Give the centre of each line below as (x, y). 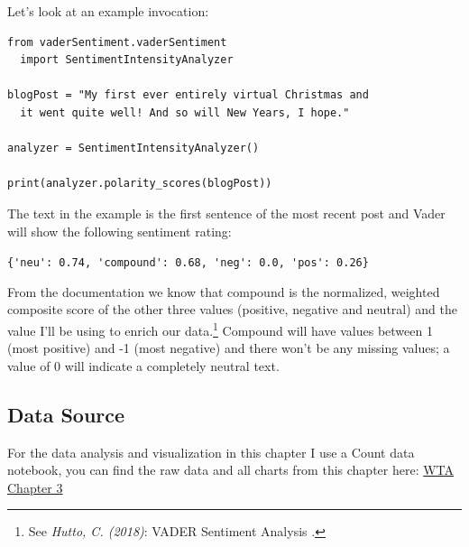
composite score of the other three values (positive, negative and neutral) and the (232, 309)
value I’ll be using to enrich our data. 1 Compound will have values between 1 (220, 329)
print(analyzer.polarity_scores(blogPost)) (140, 184)
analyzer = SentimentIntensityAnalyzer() (133, 148)
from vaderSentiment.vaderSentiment (117, 42)
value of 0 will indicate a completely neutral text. (143, 365)
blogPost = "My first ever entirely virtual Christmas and (188, 95)
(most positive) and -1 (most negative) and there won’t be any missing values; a (229, 348)
